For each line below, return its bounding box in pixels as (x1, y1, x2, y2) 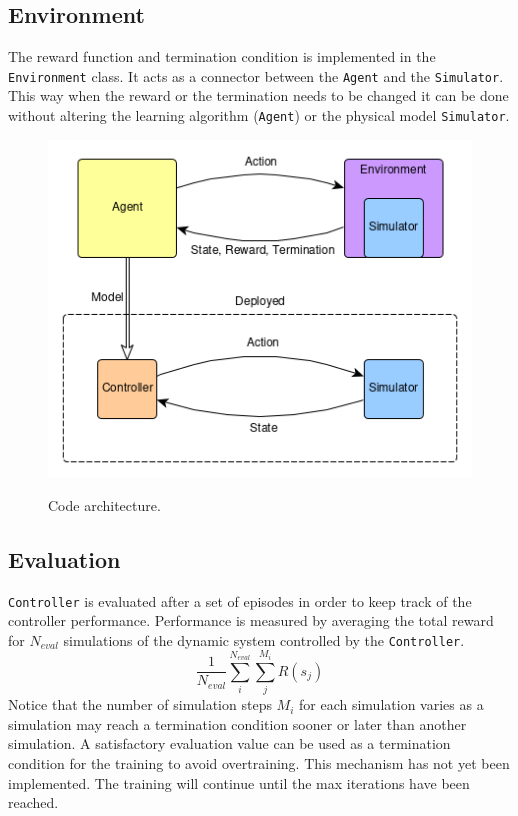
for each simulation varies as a (299, 694, 484, 715)
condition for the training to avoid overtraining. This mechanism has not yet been (8, 752, 510, 773)
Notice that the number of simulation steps (8, 694, 272, 715)
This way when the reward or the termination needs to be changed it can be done (8, 85, 509, 106)
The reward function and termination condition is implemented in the (8, 46, 436, 67)
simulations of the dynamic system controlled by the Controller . (63, 629, 465, 650)
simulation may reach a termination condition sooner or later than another (8, 713, 467, 734)
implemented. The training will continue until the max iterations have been (8, 772, 470, 793)
